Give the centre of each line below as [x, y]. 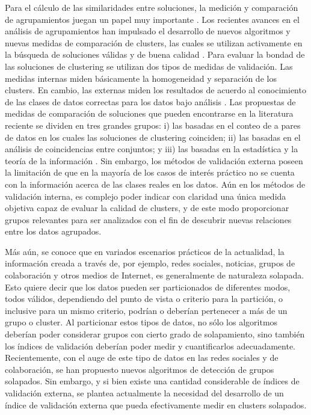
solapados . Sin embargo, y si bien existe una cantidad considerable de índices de [152, 381]
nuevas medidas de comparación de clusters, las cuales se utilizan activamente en [154, 42]
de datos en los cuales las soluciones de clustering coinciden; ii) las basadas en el [153, 137]
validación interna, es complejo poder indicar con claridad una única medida [146, 196]
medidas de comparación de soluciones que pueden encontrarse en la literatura [149, 113]
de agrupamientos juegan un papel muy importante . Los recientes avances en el [152, 19]
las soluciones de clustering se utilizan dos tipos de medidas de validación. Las [149, 66]
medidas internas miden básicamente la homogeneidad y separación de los [141, 78]
